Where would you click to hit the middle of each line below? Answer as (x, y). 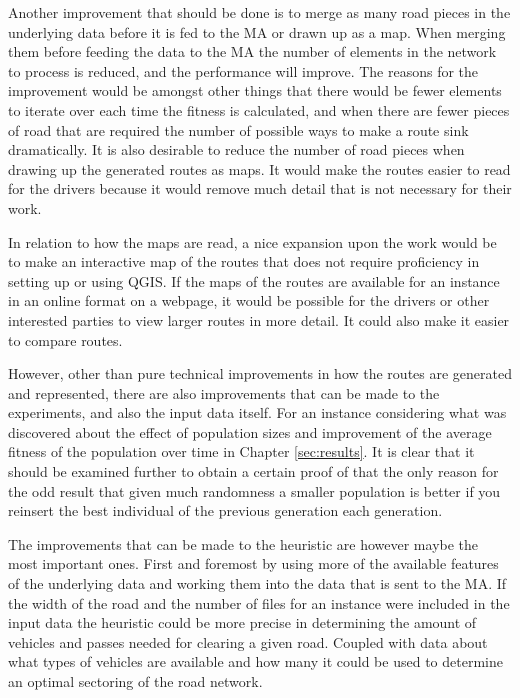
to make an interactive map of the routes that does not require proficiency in (244, 261)
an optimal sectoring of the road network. (135, 681)
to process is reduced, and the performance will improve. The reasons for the (243, 70)
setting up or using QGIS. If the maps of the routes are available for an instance (254, 280)
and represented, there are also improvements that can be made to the (224, 392)
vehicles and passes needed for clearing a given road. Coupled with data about (248, 641)
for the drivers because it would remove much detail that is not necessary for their (260, 188)
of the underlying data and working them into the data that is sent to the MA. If (257, 583)
